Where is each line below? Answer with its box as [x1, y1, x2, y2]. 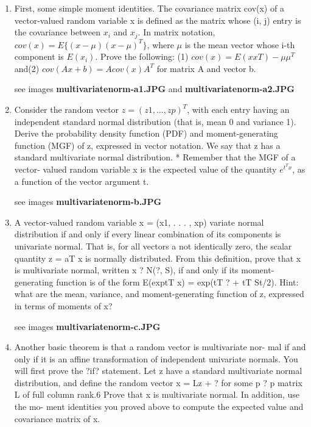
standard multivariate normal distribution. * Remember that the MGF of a [14, 151, 296, 163]
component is [14, 50, 64, 63]
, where [147, 38, 174, 51]
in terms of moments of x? [14, 299, 113, 312]
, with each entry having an [187, 103, 290, 116]
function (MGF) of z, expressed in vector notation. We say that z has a [14, 138, 281, 151]
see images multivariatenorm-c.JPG [14, 320, 161, 332]
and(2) [14, 62, 40, 74]
